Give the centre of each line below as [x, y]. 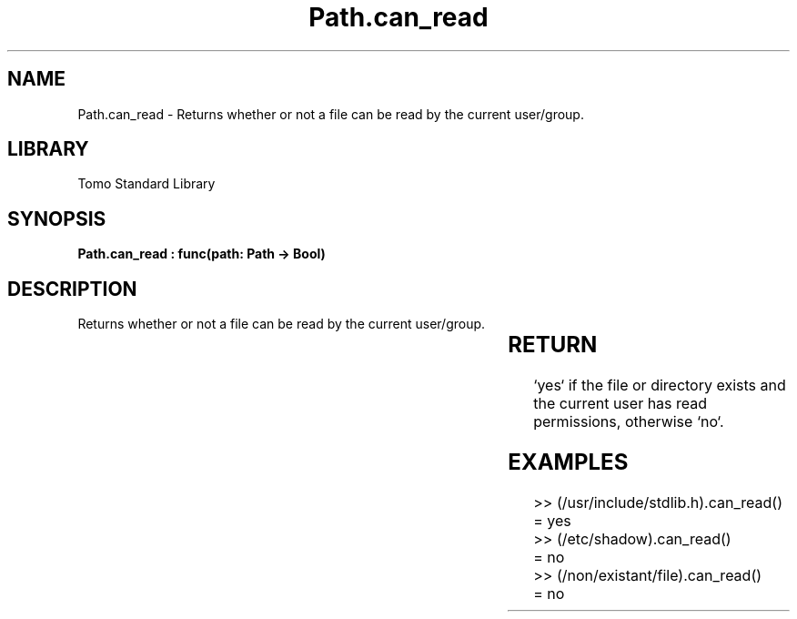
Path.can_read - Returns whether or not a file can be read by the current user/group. [331, 114]
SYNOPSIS [57, 218]
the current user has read [620, 404]
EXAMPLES [568, 462]
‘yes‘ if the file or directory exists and [660, 386]
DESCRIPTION [72, 289]
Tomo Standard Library [146, 184]
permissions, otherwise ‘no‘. [629, 422]
